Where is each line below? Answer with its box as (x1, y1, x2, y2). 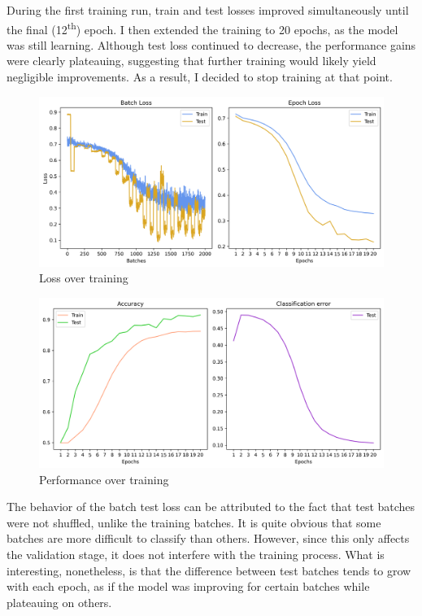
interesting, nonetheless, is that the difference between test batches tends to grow (7, 561, 411, 579)
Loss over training (39, 269, 128, 286)
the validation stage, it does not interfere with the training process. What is (7, 545, 385, 562)
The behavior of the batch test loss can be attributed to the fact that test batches (7, 498, 415, 515)
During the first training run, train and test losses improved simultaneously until (7, 2, 409, 18)
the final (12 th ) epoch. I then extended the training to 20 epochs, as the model (7, 18, 398, 37)
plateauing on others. (7, 593, 112, 610)
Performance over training (39, 470, 169, 487)
